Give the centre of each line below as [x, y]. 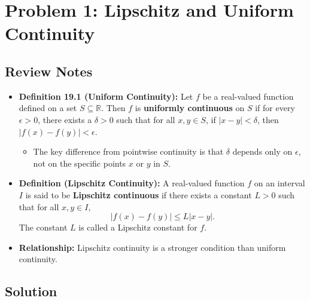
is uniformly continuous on [190, 108]
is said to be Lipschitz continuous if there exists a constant [139, 194]
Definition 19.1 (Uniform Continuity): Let [106, 96]
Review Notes [49, 71]
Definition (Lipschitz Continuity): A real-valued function [132, 183]
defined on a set [48, 108]
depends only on [262, 151]
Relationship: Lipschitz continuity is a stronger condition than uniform [152, 247]
